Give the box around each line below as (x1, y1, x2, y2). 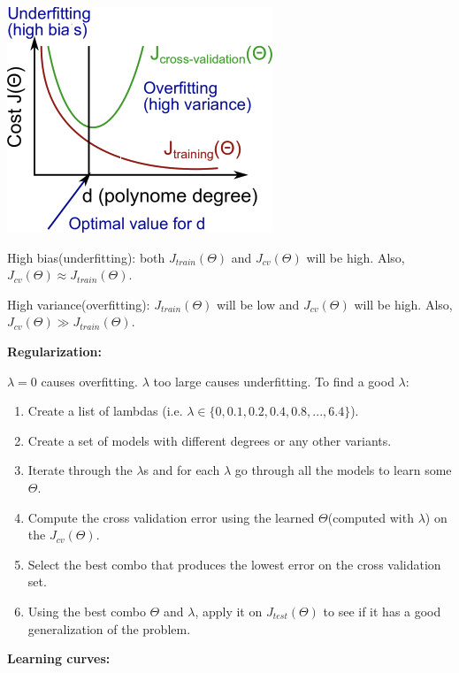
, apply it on (195, 601, 263, 620)
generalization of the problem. (27, 619, 191, 638)
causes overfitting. (41, 371, 138, 390)
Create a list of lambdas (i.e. (27, 402, 183, 420)
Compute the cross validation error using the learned (27, 508, 315, 526)
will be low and (216, 294, 300, 313)
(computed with (327, 508, 414, 526)
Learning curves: (7, 649, 111, 668)
